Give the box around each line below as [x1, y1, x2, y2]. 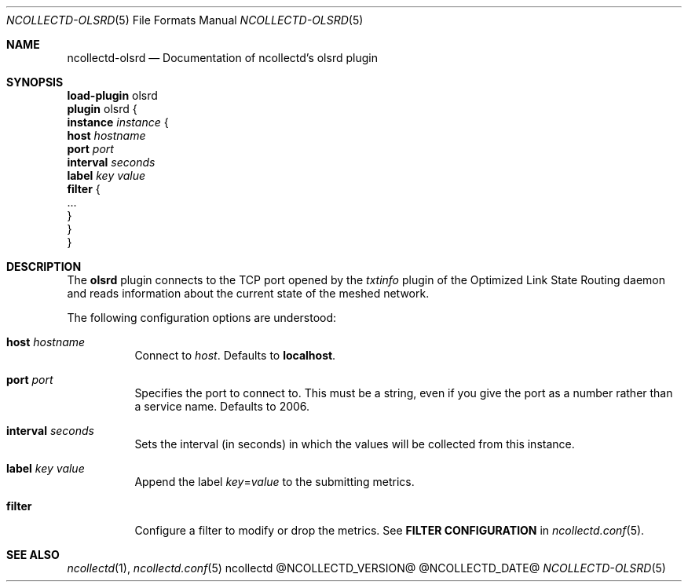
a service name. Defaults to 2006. [134, 400, 310, 413]
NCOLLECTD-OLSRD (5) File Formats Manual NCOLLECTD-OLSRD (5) [6, 13, 364, 27]
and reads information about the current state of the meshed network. [67, 287, 430, 300]
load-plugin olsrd [67, 89, 158, 102]
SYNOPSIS [6, 75, 64, 89]
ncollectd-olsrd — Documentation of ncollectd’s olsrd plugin [67, 51, 378, 64]
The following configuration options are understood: [67, 311, 337, 324]
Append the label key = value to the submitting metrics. [134, 475, 415, 488]
